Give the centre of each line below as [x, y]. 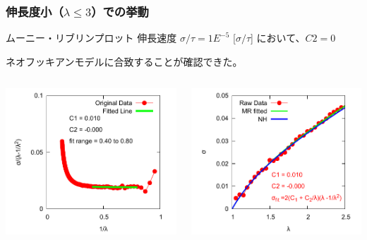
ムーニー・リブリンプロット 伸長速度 [91, 38]
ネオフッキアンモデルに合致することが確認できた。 [124, 61]
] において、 [278, 38]
